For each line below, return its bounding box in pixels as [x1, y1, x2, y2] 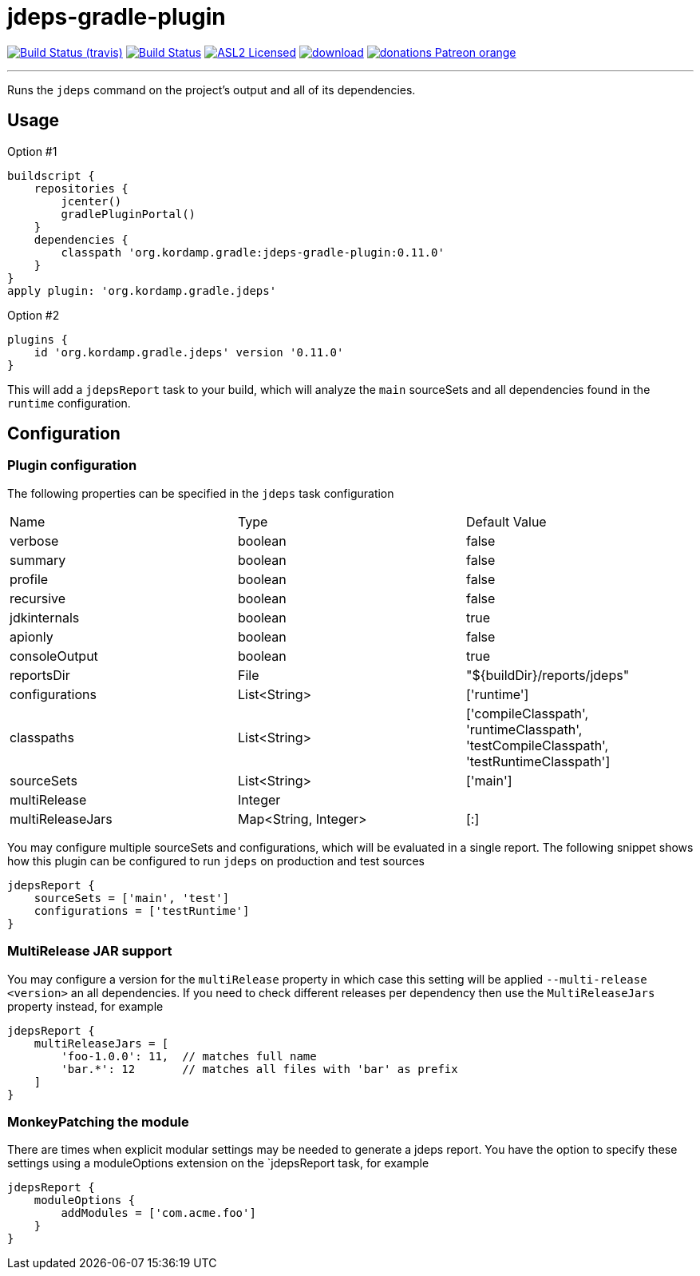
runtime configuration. [7, 396, 131, 410]
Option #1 [7, 144, 57, 158]
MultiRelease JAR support [7, 943, 172, 960]
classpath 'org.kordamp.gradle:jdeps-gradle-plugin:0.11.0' [61, 245, 445, 259]
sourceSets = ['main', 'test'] [34, 891, 230, 904]
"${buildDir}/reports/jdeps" [465, 666, 630, 683]
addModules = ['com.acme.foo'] [61, 1206, 256, 1220]
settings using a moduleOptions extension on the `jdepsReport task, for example [7, 1156, 429, 1171]
